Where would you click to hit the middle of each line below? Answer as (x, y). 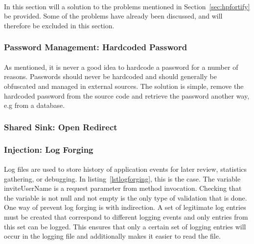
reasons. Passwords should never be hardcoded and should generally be (110, 76)
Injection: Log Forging (49, 149)
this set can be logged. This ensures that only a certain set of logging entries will (125, 226)
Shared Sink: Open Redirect (61, 127)
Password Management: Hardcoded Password (96, 47)
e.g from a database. (35, 105)
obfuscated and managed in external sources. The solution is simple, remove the (124, 86)
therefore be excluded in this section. (59, 25)
